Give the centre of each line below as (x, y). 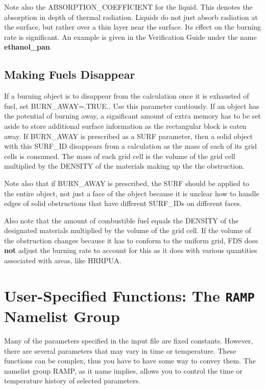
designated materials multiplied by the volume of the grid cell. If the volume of (128, 230)
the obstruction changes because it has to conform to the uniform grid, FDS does (131, 240)
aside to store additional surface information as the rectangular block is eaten (125, 125)
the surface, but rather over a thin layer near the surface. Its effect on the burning (132, 27)
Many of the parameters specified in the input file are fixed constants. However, (129, 341)
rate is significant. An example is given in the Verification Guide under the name (130, 37)
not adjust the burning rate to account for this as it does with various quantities (131, 250)
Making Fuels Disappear (70, 74)
